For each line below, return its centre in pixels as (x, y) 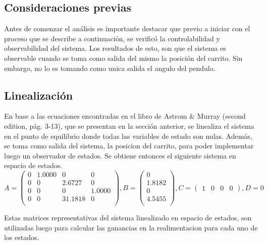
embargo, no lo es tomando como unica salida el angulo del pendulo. (110, 68)
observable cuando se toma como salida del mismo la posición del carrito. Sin (123, 58)
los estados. (22, 237)
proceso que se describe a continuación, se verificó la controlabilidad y (112, 38)
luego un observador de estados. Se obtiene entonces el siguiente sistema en (120, 155)
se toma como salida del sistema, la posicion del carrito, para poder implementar (129, 146)
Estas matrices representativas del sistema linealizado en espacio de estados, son (128, 218)
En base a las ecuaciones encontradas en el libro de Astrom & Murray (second (125, 116)
